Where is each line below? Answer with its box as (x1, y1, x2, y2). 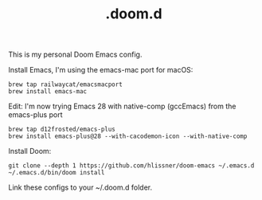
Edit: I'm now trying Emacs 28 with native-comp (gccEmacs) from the (8, 101, 237, 112)
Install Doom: (8, 147, 52, 156)
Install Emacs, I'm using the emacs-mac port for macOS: (8, 65, 194, 75)
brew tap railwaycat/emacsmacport (8, 80, 123, 88)
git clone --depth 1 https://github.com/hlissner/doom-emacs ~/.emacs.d (8, 162, 255, 170)
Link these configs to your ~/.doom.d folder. (8, 182, 153, 192)
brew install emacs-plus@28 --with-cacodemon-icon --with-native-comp (8, 132, 248, 140)
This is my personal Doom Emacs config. (8, 49, 143, 60)
